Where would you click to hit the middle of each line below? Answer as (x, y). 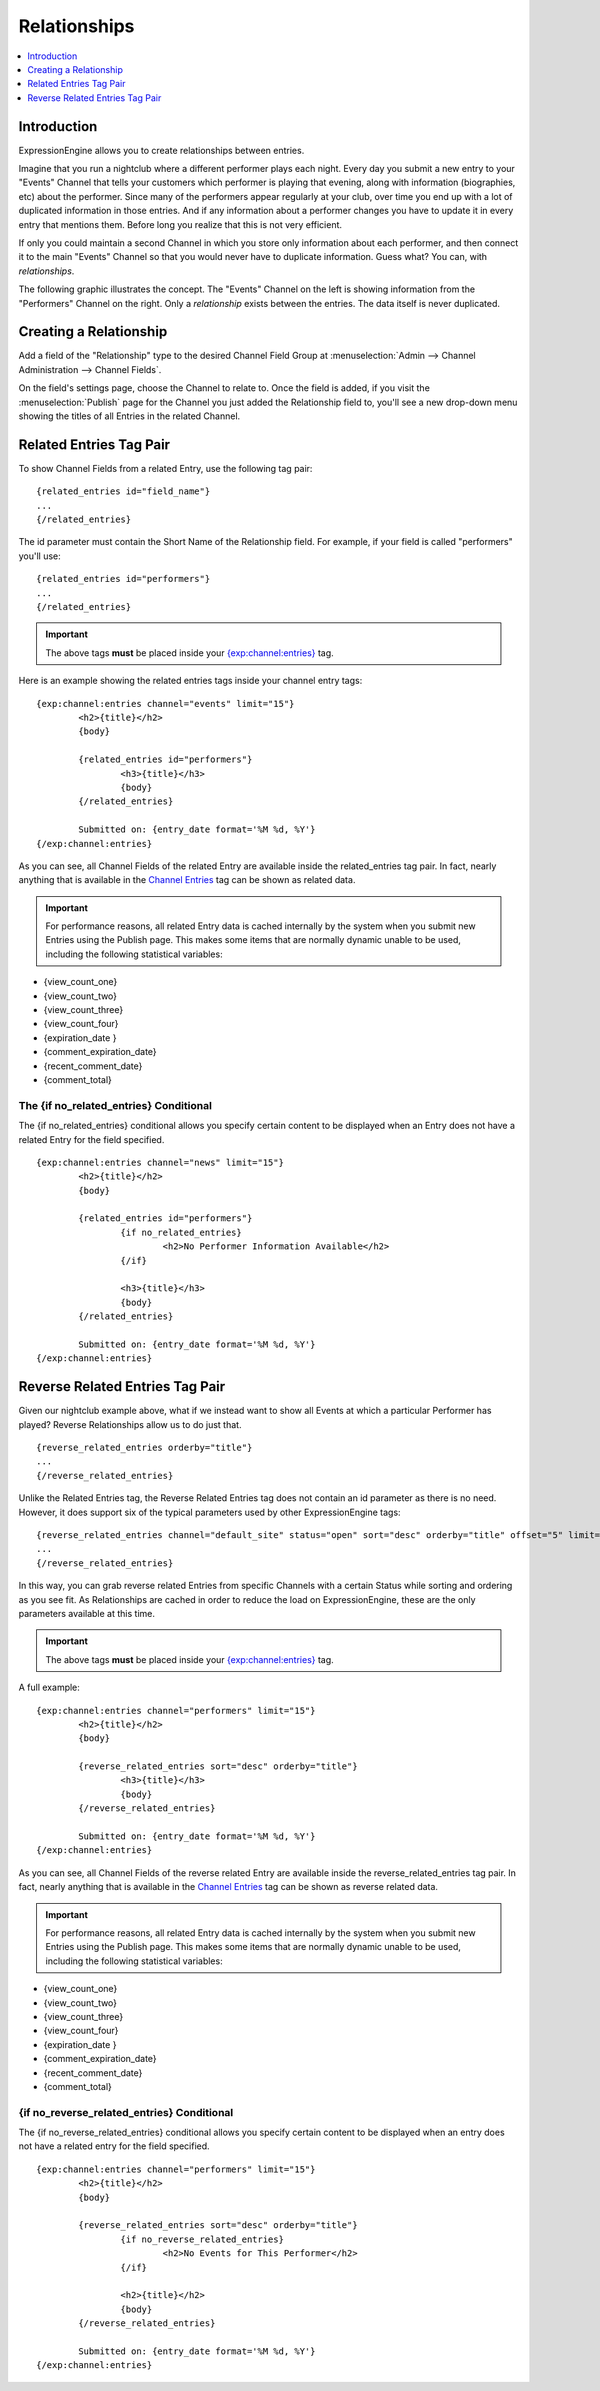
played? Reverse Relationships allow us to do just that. (130, 1424)
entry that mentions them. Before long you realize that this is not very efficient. (180, 224)
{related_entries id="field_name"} (123, 491)
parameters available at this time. (86, 1613)
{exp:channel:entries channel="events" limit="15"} (165, 703)
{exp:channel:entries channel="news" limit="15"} (160, 1162)
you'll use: (40, 556)
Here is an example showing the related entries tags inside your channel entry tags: (190, 681)
